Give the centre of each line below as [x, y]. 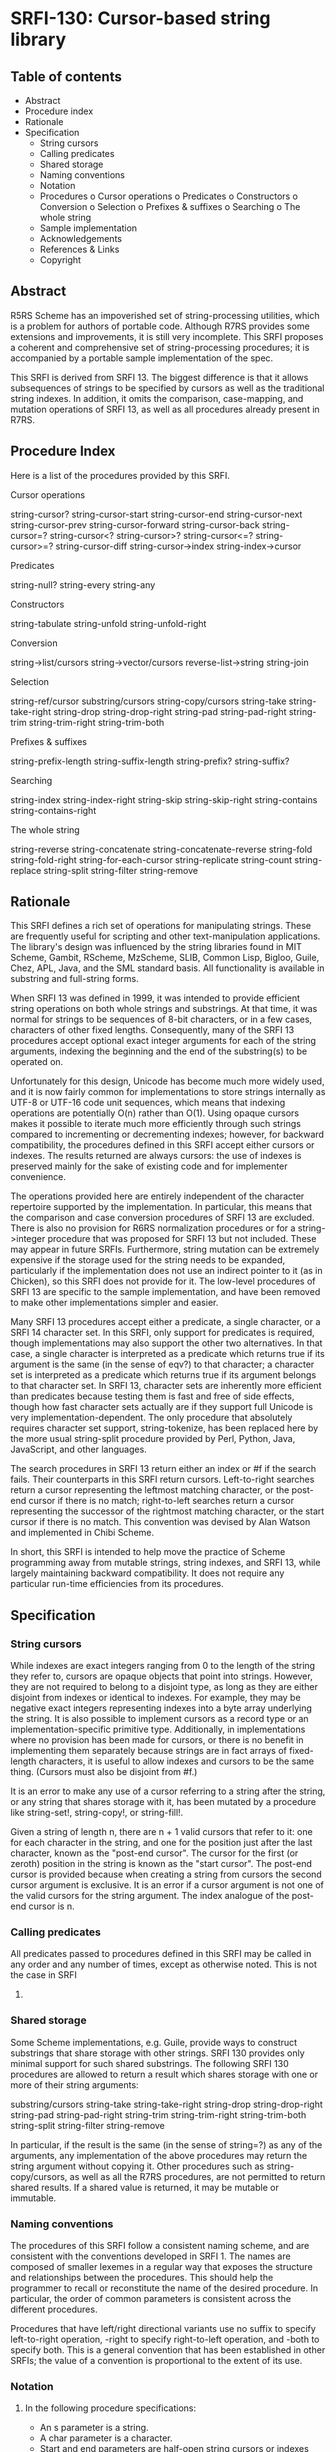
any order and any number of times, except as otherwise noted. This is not [164, 1964]
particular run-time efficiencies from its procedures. [117, 1584]
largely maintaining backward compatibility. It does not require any [147, 1573]
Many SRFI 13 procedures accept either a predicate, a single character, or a [165, 1322]
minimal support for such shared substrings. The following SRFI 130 [149, 2063]
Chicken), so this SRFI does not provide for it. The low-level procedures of [163, 1281]
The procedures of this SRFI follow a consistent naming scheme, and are [160, 2246]
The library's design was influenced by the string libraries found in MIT [156, 947]
